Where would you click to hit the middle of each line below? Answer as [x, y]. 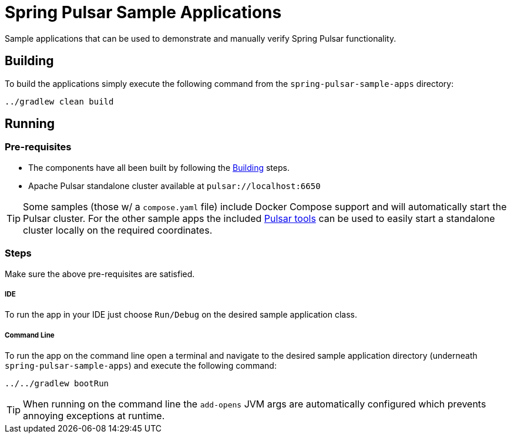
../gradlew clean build [59, 101]
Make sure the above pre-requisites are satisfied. [100, 274]
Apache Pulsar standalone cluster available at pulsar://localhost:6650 [174, 186]
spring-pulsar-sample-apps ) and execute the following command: [141, 366]
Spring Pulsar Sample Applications [143, 12]
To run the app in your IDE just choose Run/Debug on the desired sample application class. [181, 315]
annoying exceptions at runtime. [94, 416]
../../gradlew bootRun [57, 384]
